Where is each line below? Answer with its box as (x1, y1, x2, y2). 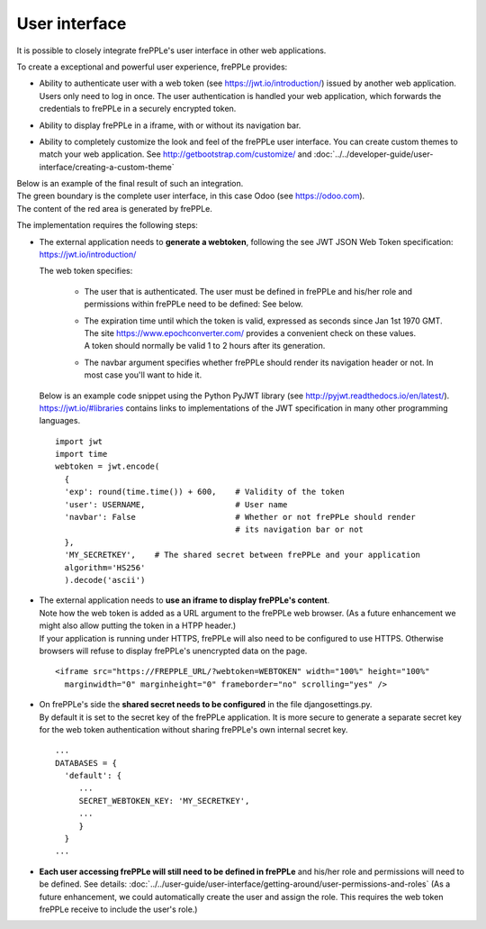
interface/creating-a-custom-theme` (39, 161, 175, 172)
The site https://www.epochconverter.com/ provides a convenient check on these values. (84, 327, 417, 338)
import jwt (55, 436, 103, 446)
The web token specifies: (39, 266, 133, 277)
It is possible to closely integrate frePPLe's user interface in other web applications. (16, 45, 327, 56)
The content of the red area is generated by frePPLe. (16, 203, 213, 214)
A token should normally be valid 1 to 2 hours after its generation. (84, 341, 326, 351)
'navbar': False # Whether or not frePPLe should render (64, 512, 416, 523)
